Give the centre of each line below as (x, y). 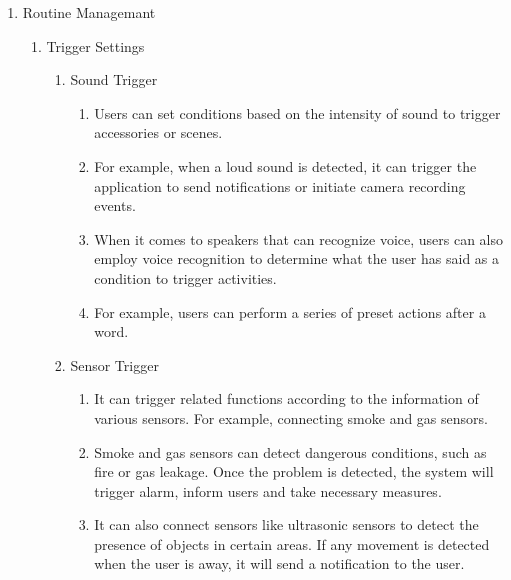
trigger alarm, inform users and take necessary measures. (268, 490)
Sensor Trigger (114, 364)
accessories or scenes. (158, 132)
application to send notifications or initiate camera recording (280, 185)
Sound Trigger (114, 79)
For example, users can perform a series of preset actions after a (290, 311)
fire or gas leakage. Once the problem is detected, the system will (294, 471)
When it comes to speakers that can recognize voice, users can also (299, 238)
